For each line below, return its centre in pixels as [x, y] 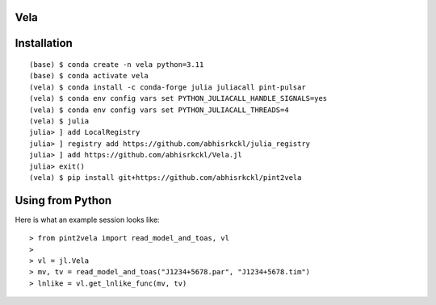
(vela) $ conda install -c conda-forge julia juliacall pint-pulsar [168, 87]
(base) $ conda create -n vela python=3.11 [117, 65]
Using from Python [63, 201]
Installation [44, 43]
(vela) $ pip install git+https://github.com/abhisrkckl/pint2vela [166, 177]
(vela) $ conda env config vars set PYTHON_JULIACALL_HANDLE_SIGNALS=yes [178, 98]
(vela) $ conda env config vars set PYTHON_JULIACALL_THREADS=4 [159, 110]
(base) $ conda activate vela [89, 76]
